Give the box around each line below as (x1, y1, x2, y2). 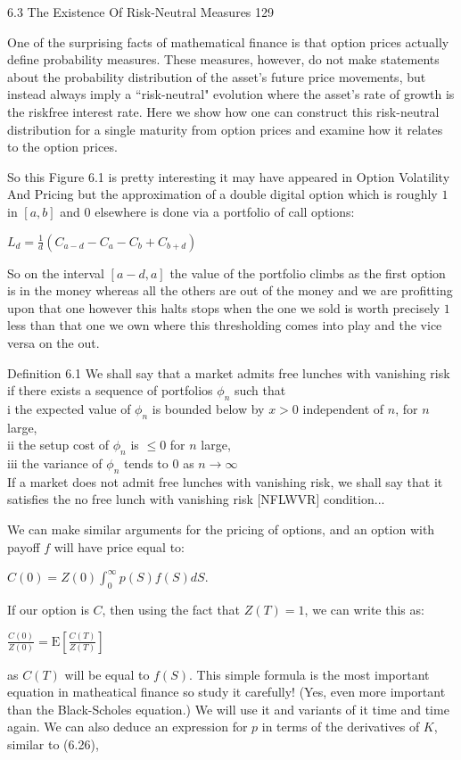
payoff (7, 537, 40, 556)
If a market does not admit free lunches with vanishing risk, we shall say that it (7, 472, 443, 491)
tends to (123, 454, 169, 473)
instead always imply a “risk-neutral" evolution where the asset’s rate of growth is (7, 85, 455, 103)
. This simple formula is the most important (189, 665, 430, 683)
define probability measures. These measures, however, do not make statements (7, 50, 440, 69)
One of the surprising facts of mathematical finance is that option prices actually (7, 32, 449, 51)
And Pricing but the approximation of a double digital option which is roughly (7, 185, 438, 203)
